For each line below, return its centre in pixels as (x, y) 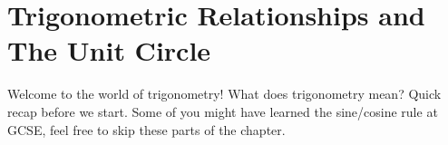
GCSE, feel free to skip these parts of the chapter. (146, 129)
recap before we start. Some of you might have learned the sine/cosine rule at (223, 111)
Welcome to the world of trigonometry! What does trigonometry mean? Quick (224, 94)
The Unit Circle (109, 50)
